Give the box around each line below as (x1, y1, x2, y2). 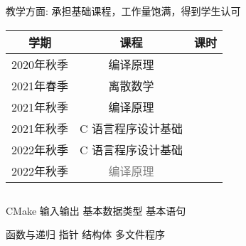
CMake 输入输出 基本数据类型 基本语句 (6, 203, 186, 218)
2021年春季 (11, 77, 69, 94)
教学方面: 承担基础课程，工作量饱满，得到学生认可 (6, 4, 241, 18)
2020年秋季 (11, 55, 69, 73)
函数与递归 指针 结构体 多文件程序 (6, 227, 165, 242)
